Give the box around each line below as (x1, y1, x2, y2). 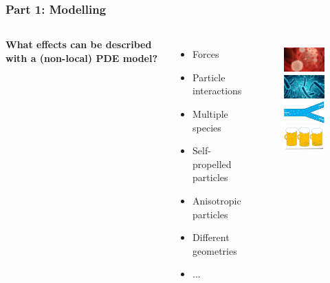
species (192, 120, 221, 134)
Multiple (192, 107, 228, 120)
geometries (192, 243, 237, 258)
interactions (192, 83, 242, 98)
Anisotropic (192, 193, 241, 207)
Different (192, 230, 230, 244)
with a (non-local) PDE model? (5, 50, 158, 65)
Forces (192, 47, 219, 61)
